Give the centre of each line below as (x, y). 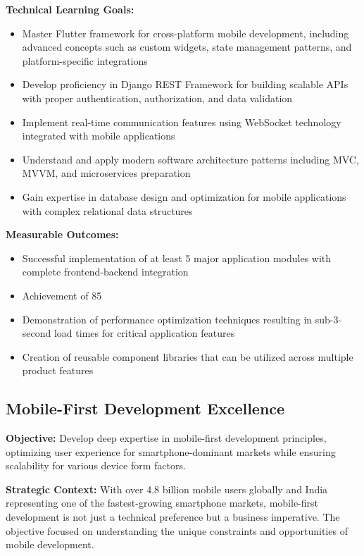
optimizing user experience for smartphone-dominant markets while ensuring (171, 451)
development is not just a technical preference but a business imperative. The (173, 517)
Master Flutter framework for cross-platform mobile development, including (186, 33)
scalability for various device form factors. (96, 465)
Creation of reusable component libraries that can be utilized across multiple (188, 356)
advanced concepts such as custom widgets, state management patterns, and (187, 47)
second (37, 333)
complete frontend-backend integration (105, 272)
